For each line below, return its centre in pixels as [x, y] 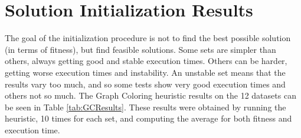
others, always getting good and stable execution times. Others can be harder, [146, 61]
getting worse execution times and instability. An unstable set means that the [145, 72]
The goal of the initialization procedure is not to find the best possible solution [148, 38]
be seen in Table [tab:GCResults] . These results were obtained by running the [145, 107]
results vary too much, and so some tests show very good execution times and [145, 84]
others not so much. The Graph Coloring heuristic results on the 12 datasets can [150, 95]
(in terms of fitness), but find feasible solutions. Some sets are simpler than [140, 49]
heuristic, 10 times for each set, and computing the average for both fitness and [148, 118]
